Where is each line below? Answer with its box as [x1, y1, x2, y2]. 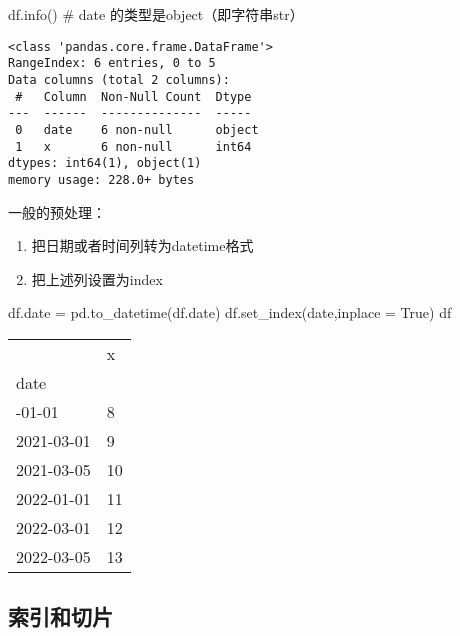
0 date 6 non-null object [15, 122, 259, 137]
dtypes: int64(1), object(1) [8, 156, 202, 171]
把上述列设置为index [31, 268, 163, 289]
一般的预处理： [8, 201, 106, 222]
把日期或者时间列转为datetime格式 [31, 235, 254, 256]
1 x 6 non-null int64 [15, 139, 252, 154]
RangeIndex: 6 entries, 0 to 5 [8, 56, 216, 71]
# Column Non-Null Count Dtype [15, 89, 252, 104]
